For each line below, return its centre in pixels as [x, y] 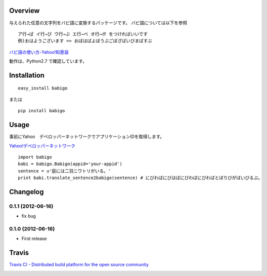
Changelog [26, 192]
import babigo [35, 157]
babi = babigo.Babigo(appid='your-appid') [70, 164]
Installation [27, 75]
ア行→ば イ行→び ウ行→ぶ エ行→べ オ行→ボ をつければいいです [83, 34]
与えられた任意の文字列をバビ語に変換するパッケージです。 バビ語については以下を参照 [98, 23]
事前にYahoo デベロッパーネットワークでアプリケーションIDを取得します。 [87, 137]
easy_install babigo [43, 88]
